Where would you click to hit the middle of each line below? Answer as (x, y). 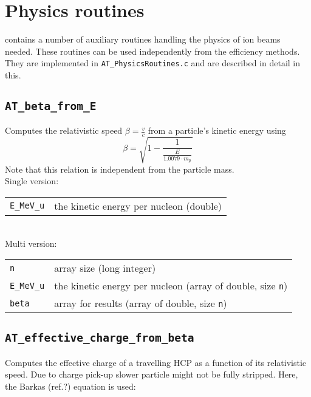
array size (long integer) (105, 268)
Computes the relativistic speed (64, 130)
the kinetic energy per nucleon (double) (138, 205)
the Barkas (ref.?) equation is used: (70, 386)
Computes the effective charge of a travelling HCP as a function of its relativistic (156, 362)
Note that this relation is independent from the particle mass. (120, 169)
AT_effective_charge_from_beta (100, 338)
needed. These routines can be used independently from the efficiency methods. (152, 51)
